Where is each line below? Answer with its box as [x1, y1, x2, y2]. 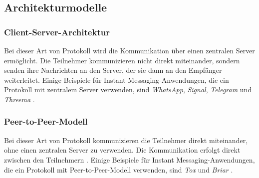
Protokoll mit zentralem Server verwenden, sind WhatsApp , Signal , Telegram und [4, 84, 252, 95]
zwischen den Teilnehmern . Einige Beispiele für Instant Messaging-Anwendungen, [4, 154, 255, 165]
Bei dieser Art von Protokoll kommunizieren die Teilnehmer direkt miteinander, [4, 135, 248, 145]
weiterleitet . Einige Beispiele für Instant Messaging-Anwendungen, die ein [4, 74, 229, 85]
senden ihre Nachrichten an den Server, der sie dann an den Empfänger [4, 65, 222, 75]
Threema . [4, 94, 35, 104]
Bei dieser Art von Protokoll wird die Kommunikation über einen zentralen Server [4, 45, 255, 55]
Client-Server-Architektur [4, 25, 110, 38]
